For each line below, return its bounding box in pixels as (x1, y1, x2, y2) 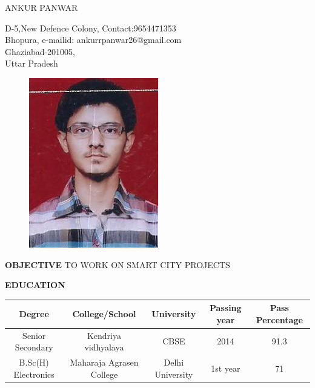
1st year (211, 361, 240, 374)
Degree (19, 307, 49, 320)
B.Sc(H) (19, 356, 49, 369)
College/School (72, 307, 136, 320)
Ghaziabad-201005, (5, 45, 76, 58)
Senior (22, 329, 46, 341)
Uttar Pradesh (5, 57, 58, 70)
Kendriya (87, 329, 121, 341)
